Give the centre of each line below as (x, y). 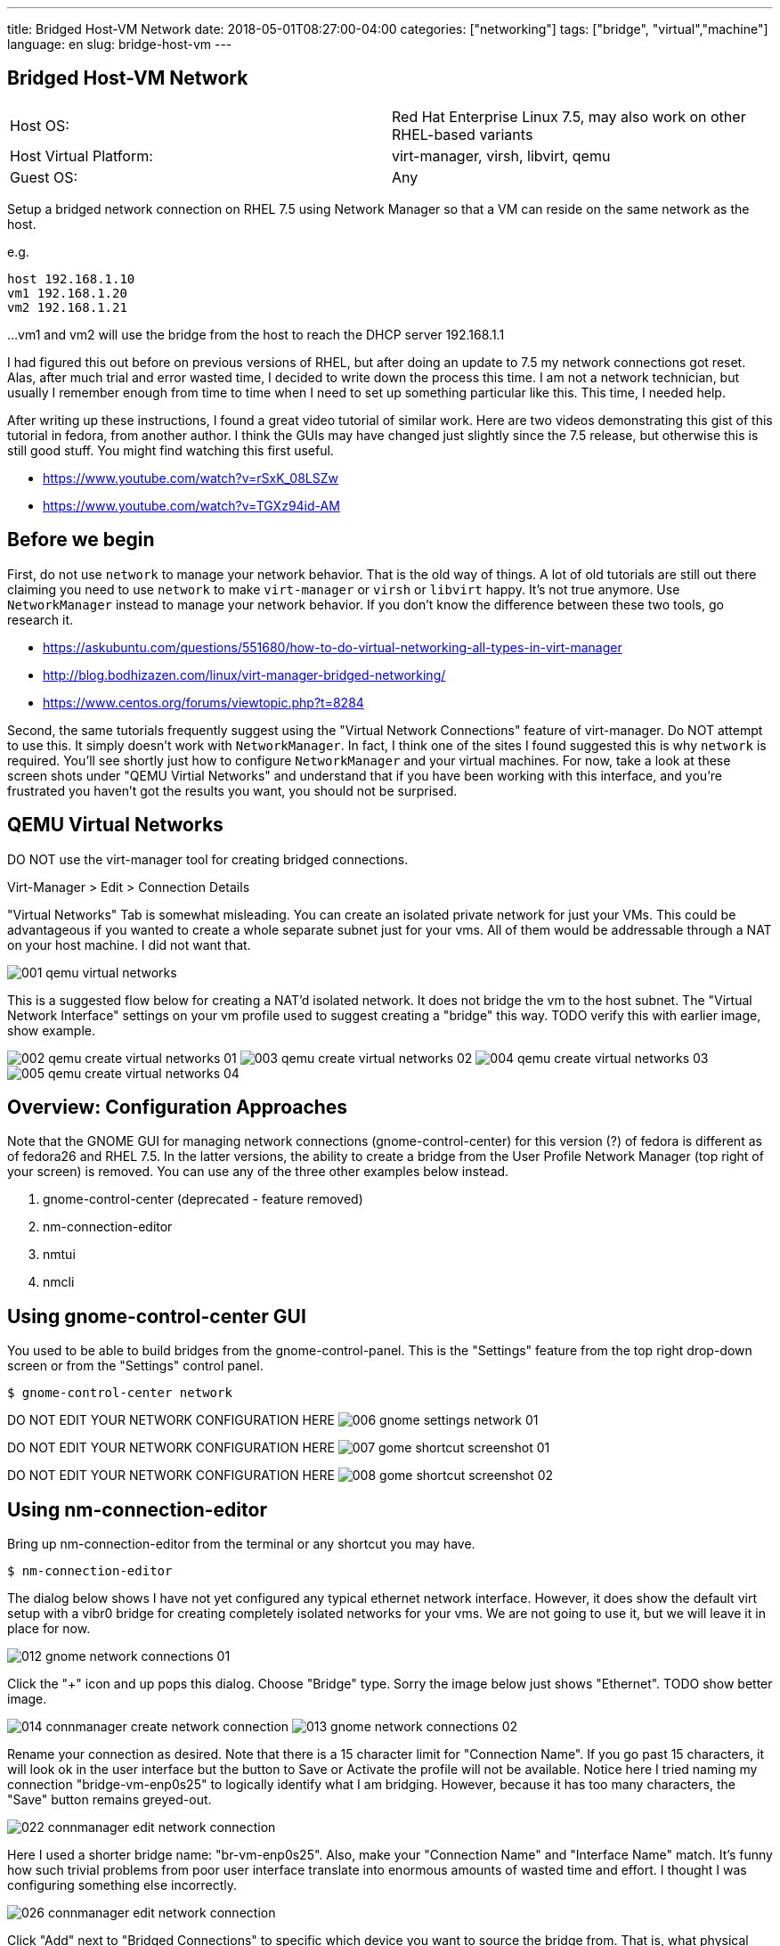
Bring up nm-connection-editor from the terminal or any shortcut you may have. (241, 1544)
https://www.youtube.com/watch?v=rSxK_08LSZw (191, 478)
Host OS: (40, 125)
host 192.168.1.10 (71, 278)
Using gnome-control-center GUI (157, 1316)
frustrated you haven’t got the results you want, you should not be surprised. (232, 790)
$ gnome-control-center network (120, 1393)
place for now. (49, 1629)
